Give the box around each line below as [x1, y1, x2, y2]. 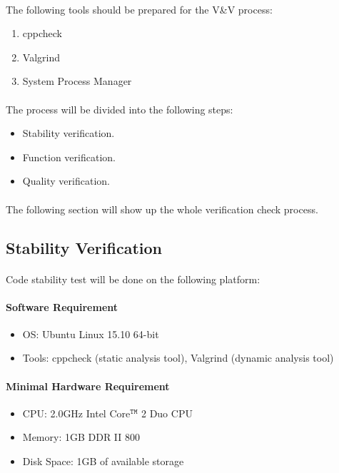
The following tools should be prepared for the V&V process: [6, 1, 273, 16]
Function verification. [22, 149, 116, 164]
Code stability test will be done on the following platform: [6, 271, 260, 286]
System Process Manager [22, 73, 132, 88]
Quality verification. [22, 173, 110, 188]
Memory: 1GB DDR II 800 [22, 429, 141, 444]
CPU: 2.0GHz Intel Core [22, 405, 131, 420]
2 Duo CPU [141, 405, 193, 420]
